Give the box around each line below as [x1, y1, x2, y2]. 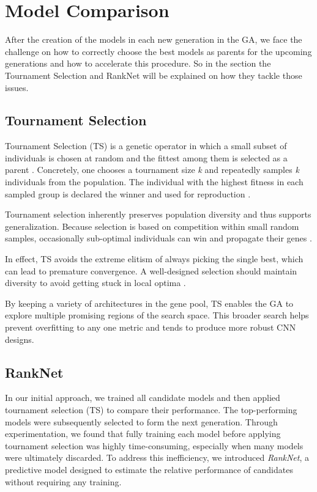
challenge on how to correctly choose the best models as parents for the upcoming [5, 45, 312, 57]
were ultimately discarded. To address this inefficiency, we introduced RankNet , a [5, 451, 310, 464]
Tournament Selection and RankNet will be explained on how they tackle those [5, 68, 302, 81]
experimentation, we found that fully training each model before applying [5, 427, 281, 440]
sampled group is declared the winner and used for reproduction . [5, 187, 251, 200]
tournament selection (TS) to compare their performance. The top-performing [5, 403, 297, 416]
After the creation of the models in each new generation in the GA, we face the [5, 33, 302, 46]
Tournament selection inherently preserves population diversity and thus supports [5, 208, 311, 221]
